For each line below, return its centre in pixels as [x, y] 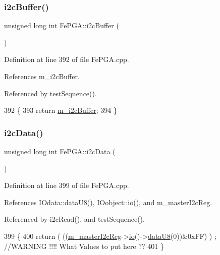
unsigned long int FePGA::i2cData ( [60, 151]
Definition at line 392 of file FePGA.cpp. [67, 59]
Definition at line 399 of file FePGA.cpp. [67, 185]
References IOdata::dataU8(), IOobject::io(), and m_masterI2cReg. [108, 202]
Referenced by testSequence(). [50, 93]
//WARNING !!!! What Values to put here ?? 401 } [84, 246]
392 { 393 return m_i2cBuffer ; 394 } [61, 110]
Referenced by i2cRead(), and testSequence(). [74, 219]
